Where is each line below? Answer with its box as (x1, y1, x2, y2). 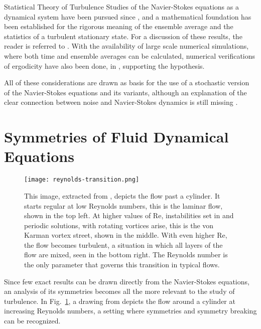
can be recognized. (4, 315, 61, 326)
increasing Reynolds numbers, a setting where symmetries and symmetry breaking (4, 305, 257, 316)
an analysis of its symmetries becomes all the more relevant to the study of (4, 286, 235, 296)
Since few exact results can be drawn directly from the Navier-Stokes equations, (4, 276, 249, 286)
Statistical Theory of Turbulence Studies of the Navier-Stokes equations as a (4, 2, 239, 12)
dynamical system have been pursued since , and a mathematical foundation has (4, 11, 251, 22)
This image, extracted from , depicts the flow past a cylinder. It (24, 190, 220, 201)
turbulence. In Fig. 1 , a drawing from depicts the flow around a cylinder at (4, 295, 235, 306)
